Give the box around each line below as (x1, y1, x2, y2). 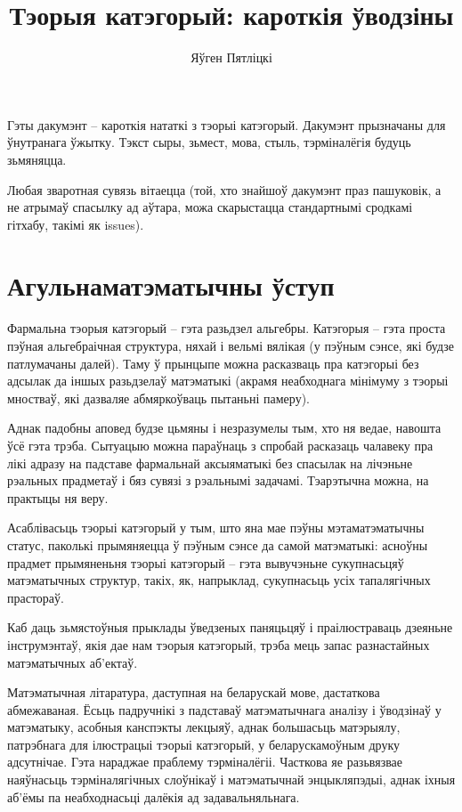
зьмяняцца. (7, 150, 67, 168)
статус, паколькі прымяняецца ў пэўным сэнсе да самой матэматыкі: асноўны (7, 535, 428, 554)
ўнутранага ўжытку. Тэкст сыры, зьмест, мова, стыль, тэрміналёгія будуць (7, 133, 411, 151)
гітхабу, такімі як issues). (7, 215, 144, 233)
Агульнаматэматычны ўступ (7, 267, 335, 304)
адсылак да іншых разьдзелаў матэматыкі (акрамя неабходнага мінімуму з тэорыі (7, 371, 449, 390)
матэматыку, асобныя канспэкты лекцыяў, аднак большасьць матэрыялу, (7, 718, 401, 736)
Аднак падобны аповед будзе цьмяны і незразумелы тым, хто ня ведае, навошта (7, 418, 442, 437)
